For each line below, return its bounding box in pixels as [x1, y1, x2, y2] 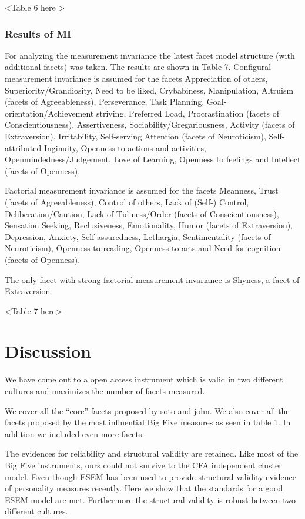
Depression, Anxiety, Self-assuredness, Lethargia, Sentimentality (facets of [5, 230, 271, 242]
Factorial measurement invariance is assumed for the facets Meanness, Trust [5, 184, 279, 197]
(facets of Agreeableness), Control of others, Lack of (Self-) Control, [5, 195, 249, 208]
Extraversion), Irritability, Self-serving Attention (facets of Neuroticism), [5, 129, 266, 142]
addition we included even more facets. [5, 427, 145, 440]
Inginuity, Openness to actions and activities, [43, 141, 206, 154]
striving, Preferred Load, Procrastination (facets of [96, 107, 280, 119]
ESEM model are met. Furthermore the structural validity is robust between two [5, 493, 296, 505]
